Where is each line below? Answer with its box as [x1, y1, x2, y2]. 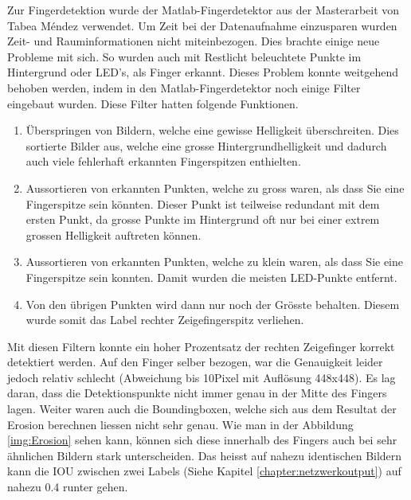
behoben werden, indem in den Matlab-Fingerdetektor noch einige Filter [7, 79, 361, 96]
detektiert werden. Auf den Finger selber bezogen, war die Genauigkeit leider [7, 354, 383, 370]
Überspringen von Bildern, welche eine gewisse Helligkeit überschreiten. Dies [25, 122, 399, 139]
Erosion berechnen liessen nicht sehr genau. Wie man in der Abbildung [7, 416, 354, 432]
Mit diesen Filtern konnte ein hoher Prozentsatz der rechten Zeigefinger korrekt [7, 338, 395, 354]
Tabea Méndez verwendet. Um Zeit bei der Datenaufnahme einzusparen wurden [7, 17, 397, 33]
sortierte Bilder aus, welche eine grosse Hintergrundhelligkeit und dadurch [25, 137, 387, 154]
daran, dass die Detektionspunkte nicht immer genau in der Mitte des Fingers [7, 385, 387, 401]
